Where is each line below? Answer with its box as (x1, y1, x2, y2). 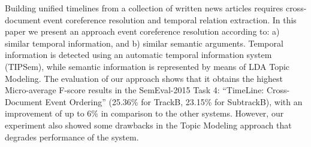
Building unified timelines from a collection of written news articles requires (5, 2, 283, 14)
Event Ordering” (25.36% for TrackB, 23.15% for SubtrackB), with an (45, 95, 303, 108)
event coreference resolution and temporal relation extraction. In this (43, 13, 297, 26)
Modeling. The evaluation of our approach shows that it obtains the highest (5, 72, 283, 84)
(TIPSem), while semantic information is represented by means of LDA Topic (5, 60, 290, 72)
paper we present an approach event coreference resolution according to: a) (5, 25, 280, 38)
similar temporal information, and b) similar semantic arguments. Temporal (5, 36, 283, 49)
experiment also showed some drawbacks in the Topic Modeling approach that (5, 118, 292, 131)
